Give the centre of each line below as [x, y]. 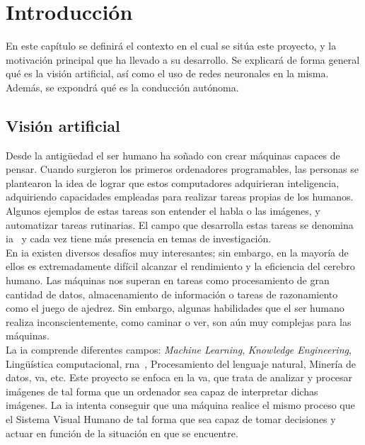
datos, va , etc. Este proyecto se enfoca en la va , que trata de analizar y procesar [179, 377]
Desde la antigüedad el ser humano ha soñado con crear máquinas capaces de [173, 155]
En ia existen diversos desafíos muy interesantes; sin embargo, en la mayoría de [177, 252]
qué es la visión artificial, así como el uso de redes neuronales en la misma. [167, 73]
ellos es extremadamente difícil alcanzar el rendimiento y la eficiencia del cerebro [180, 266]
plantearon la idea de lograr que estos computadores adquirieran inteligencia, [173, 182]
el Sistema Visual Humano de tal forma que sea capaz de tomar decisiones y [171, 418]
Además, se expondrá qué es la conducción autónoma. [122, 87]
